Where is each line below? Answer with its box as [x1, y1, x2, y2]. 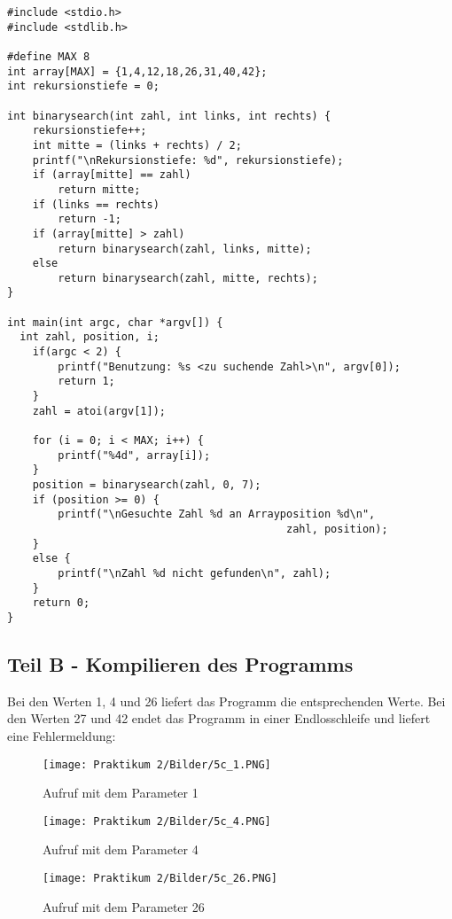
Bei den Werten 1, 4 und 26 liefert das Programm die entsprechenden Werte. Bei [7, 691, 446, 710]
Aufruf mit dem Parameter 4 [43, 840, 199, 859]
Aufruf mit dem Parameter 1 [43, 783, 199, 802]
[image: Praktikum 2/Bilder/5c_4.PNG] [43, 814, 271, 828]
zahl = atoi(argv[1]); [32, 404, 166, 417]
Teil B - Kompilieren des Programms [7, 650, 354, 677]
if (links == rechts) [32, 198, 160, 211]
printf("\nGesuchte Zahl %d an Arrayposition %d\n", [58, 508, 376, 521]
